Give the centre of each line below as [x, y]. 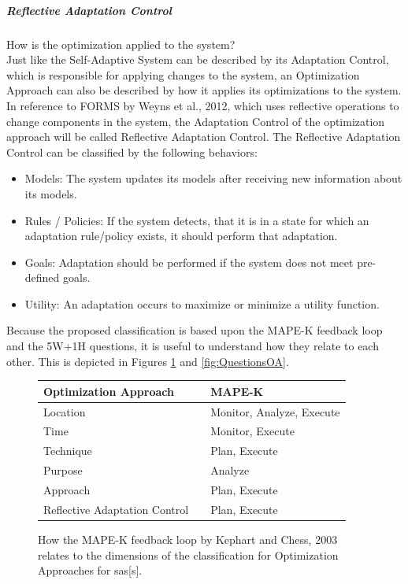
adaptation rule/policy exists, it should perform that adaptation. [181, 236]
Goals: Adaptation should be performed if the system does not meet [189, 262]
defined [42, 277]
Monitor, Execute [252, 431]
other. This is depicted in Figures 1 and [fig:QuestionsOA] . [148, 361]
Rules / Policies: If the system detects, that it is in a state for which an [197, 220]
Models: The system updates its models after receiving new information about [213, 178]
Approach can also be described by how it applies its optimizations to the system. [204, 90]
